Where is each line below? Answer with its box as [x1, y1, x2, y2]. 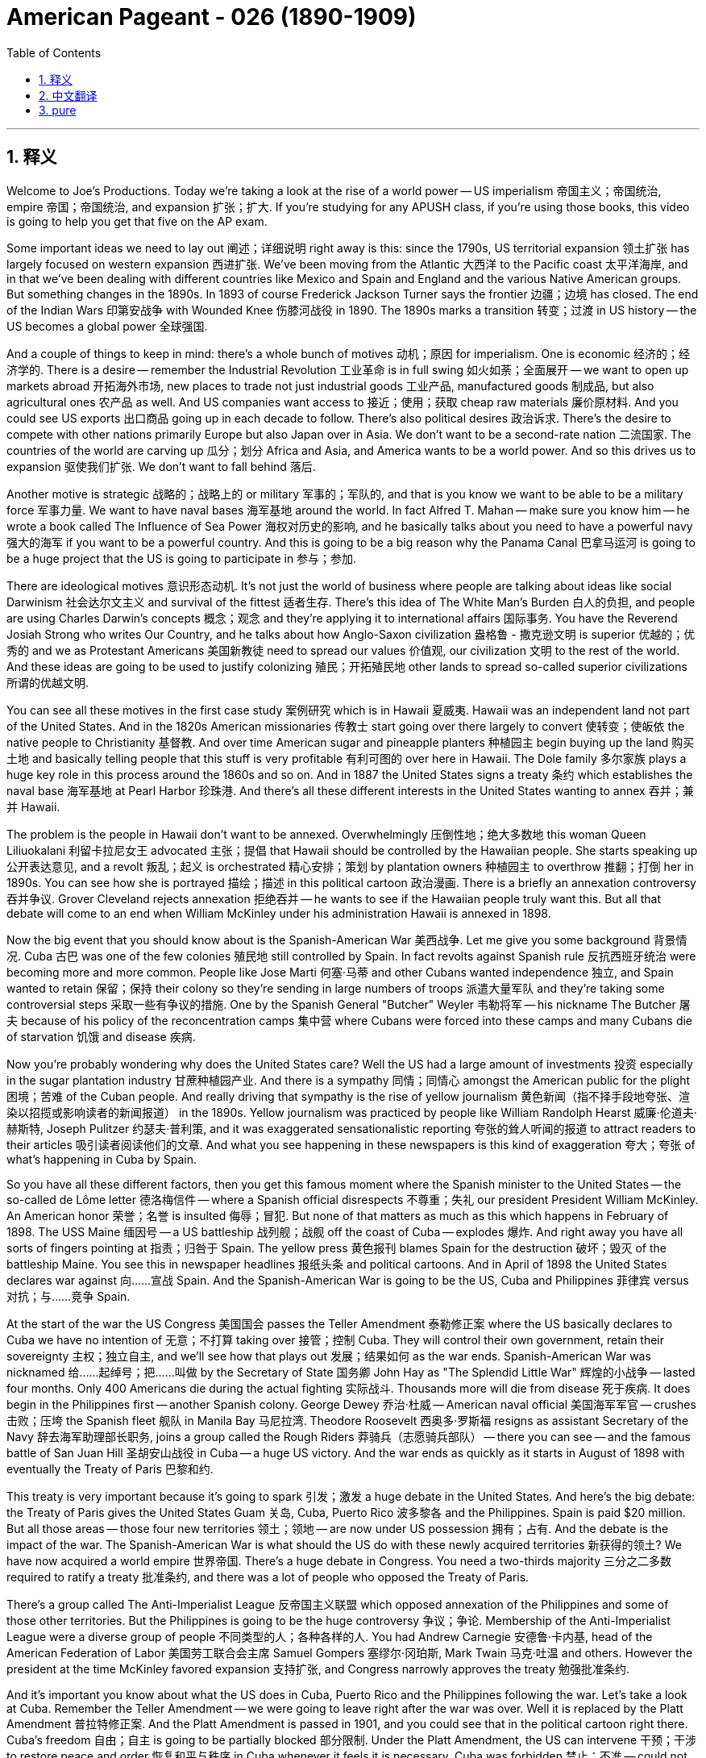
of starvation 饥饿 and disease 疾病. [6, 1029, 196, 1044]
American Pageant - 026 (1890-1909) [6, 3, 417, 31]
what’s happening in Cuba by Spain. [6, 1152, 197, 1166]
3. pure [39, 102, 77, 117]
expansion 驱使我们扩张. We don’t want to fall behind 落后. [6, 459, 316, 473]
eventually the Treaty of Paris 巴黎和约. [6, 1461, 214, 1476]
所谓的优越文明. [6, 675, 89, 689]
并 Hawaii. [6, 799, 60, 814]
